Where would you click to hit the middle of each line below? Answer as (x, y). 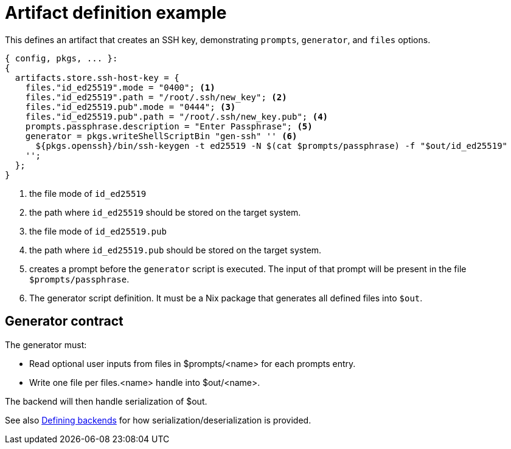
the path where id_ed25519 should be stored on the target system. (165, 212)
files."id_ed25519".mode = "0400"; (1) (120, 87)
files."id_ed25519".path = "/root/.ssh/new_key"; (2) (156, 97)
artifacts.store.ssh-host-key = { (97, 77)
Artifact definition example (116, 13)
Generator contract (64, 321)
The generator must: (46, 344)
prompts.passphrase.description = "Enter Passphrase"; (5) (169, 126)
